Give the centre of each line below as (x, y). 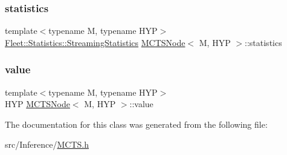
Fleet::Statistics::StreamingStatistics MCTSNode (95, 42)
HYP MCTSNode (37, 104)
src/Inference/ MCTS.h (47, 144)
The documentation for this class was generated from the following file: (136, 124)
